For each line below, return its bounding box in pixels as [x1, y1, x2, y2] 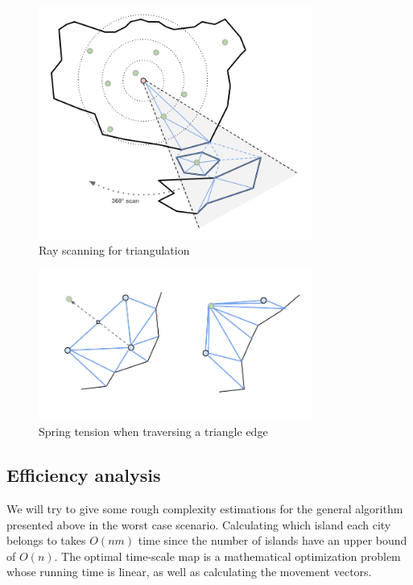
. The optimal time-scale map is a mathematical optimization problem [54, 547, 401, 564]
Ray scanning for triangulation [39, 242, 190, 259]
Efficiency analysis [6, 463, 161, 487]
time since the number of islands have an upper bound [138, 532, 407, 549]
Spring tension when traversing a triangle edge [39, 423, 268, 440]
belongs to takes [6, 532, 86, 549]
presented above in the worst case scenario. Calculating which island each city [6, 516, 391, 533]
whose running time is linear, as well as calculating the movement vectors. [6, 563, 372, 580]
